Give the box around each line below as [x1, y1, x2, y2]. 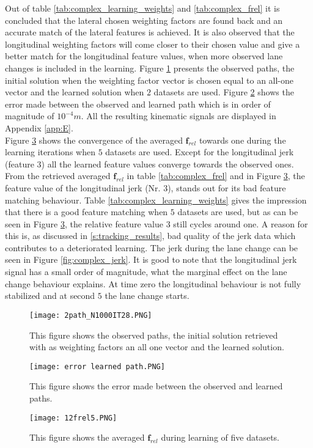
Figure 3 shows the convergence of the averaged [5, 133, 183, 146]
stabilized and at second [5, 289, 95, 302]
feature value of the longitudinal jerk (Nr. [5, 181, 161, 194]
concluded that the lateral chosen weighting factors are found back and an [5, 13, 283, 26]
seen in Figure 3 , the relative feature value [5, 217, 163, 230]
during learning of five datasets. [161, 431, 279, 444]
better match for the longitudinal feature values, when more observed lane [5, 50, 283, 62]
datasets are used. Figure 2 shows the [153, 86, 294, 98]
